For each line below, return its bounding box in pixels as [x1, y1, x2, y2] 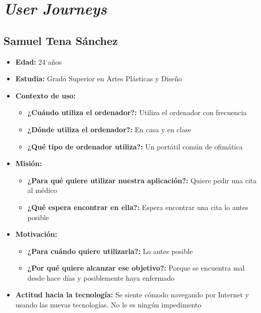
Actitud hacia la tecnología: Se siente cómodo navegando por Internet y [15, 289, 249, 300]
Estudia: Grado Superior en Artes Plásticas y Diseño [15, 73, 182, 84]
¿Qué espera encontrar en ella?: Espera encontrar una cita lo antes [27, 201, 248, 212]
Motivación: [15, 229, 57, 239]
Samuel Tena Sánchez [4, 32, 118, 48]
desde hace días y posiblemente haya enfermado [27, 272, 175, 283]
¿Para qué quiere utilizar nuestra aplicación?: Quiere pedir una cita [27, 175, 257, 185]
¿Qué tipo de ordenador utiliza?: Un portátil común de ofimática [27, 141, 243, 151]
